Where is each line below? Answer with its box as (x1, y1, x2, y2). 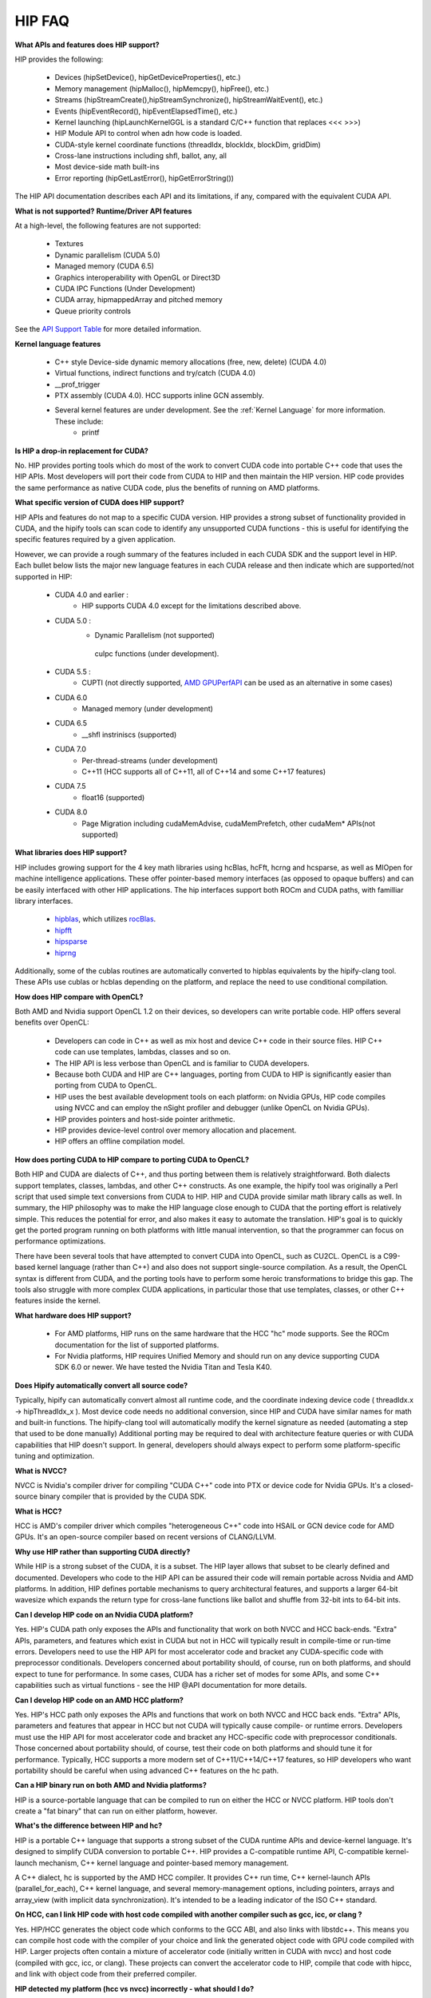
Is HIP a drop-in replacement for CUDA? (14, 446, 148, 456)
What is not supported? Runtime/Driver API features (14, 206, 192, 216)
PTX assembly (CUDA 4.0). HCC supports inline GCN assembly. (54, 391, 265, 400)
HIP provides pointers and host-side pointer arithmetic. (54, 1114, 235, 1124)
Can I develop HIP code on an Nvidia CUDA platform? (14, 1610, 194, 1619)
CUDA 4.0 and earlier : (54, 590, 129, 599)
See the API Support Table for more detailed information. (14, 324, 202, 334)
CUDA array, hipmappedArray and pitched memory (54, 295, 223, 304)
